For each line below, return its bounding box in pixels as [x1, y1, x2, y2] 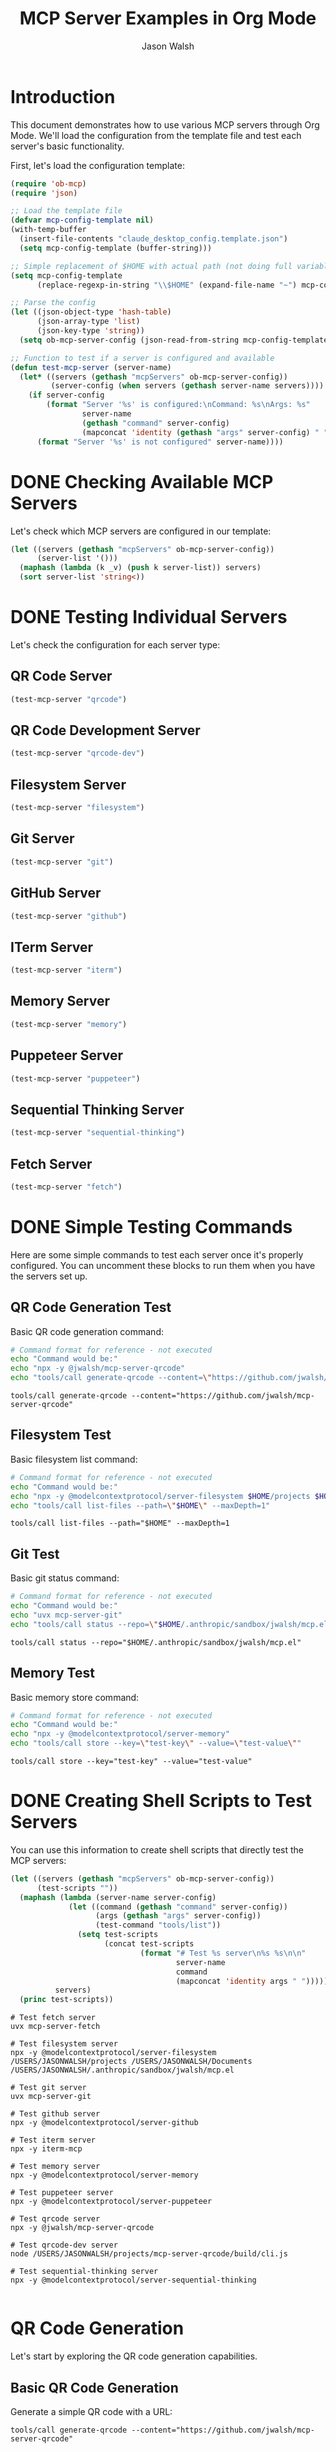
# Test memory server [10, 2162, 101, 2172]
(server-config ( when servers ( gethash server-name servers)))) [50, 381, 325, 391]
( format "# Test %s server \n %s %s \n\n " [139, 1948, 307, 1958]
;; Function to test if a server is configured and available [10, 353, 275, 363]
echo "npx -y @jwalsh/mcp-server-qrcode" [10, 1363, 186, 1374]
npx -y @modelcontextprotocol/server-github [10, 2118, 199, 2128]
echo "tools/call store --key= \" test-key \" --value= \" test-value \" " [10, 1738, 302, 1749]
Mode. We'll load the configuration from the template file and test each [10, 129, 302, 141]
